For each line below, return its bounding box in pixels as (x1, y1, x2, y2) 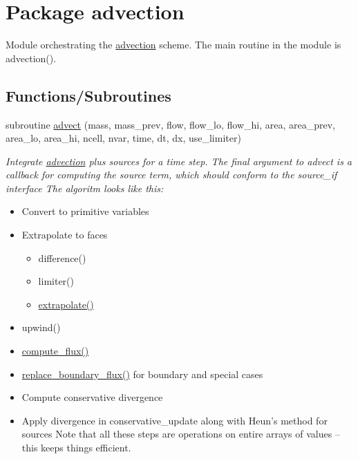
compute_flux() (21, 344, 89, 358)
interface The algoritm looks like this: (6, 180, 164, 195)
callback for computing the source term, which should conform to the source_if (6, 167, 337, 182)
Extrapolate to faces (21, 227, 108, 242)
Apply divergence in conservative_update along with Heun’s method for (21, 413, 328, 427)
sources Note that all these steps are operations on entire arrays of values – (21, 427, 340, 441)
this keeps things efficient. (21, 440, 131, 455)
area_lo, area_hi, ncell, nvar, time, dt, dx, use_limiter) (6, 131, 241, 145)
